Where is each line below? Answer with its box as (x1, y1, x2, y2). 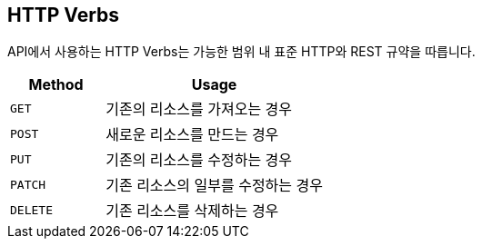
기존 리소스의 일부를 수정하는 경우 (105, 176, 324, 195)
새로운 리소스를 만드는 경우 (105, 125, 279, 144)
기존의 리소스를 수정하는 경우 (105, 151, 293, 170)
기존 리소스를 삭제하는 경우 (105, 202, 279, 221)
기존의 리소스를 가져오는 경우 (105, 100, 293, 119)
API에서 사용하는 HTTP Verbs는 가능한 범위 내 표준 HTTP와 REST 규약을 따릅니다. (7, 44, 476, 60)
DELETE (10, 202, 53, 217)
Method (28, 75, 84, 94)
